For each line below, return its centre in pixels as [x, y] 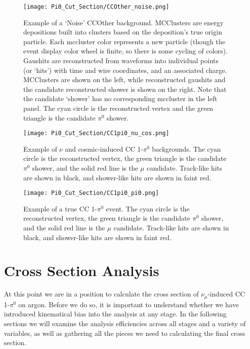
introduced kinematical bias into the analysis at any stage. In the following [115, 314]
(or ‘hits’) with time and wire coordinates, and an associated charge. [125, 70]
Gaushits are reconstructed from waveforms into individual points [121, 61]
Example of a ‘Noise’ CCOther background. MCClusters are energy [124, 22]
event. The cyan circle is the [148, 208]
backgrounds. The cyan [186, 148]
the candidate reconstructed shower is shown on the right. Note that [125, 89]
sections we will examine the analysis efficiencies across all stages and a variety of [125, 323]
